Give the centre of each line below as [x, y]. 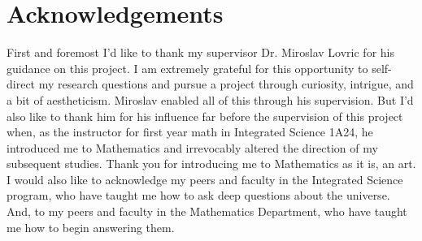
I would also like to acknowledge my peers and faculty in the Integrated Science [205, 179]
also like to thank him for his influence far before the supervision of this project [205, 116]
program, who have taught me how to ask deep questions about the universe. [198, 195]
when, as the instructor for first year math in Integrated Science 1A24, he [190, 132]
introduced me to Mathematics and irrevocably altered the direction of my [192, 147]
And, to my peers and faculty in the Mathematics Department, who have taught [207, 211]
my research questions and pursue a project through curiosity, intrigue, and [226, 84]
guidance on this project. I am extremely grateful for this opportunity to [187, 68]
